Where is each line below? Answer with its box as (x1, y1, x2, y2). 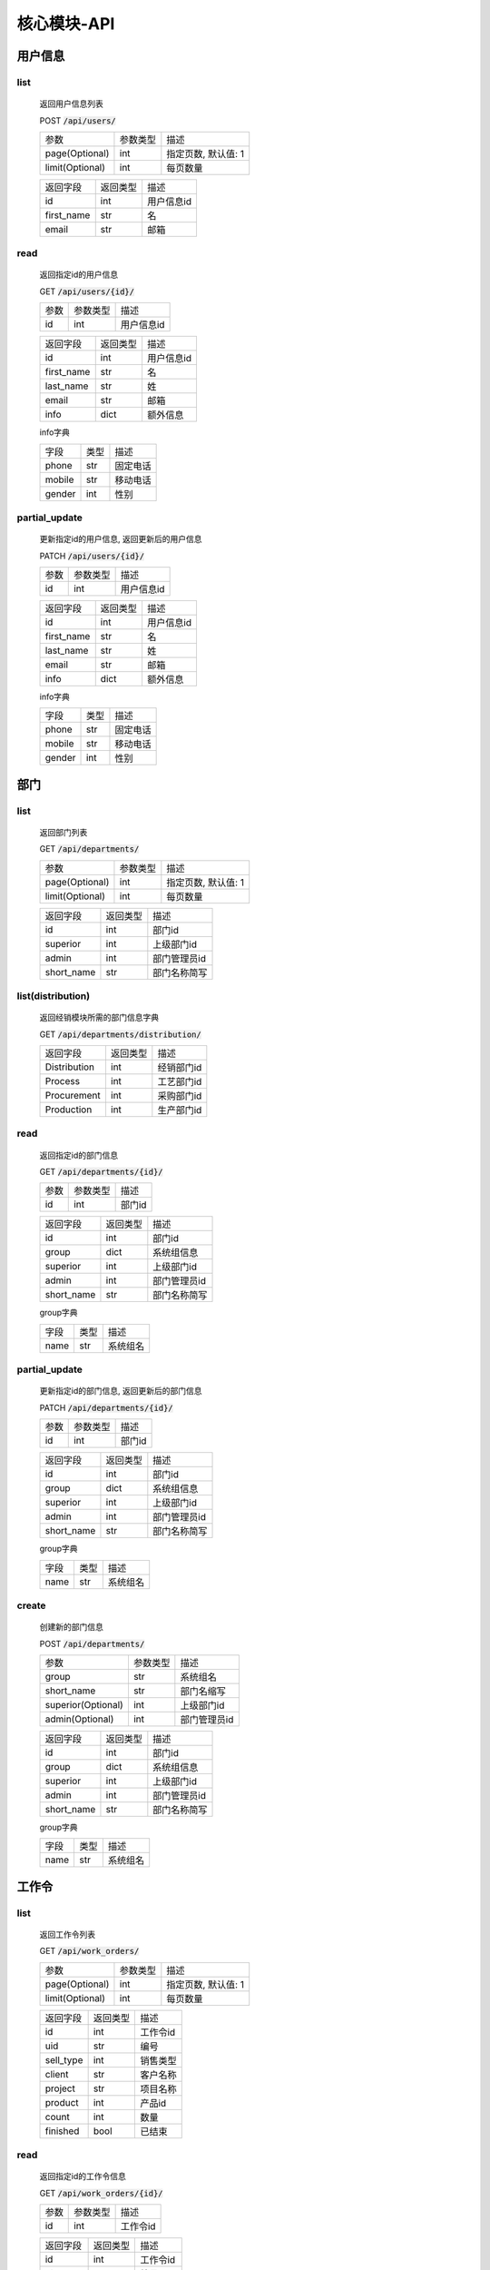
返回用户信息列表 (39, 98, 103, 109)
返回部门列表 (39, 826, 88, 837)
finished (44, 2125, 80, 2137)
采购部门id (157, 1090, 202, 1102)
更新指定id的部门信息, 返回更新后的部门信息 (39, 1386, 202, 1397)
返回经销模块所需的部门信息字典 (39, 1012, 159, 1023)
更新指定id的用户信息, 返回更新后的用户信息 (39, 534, 202, 545)
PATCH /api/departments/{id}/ (39, 1402, 174, 1413)
